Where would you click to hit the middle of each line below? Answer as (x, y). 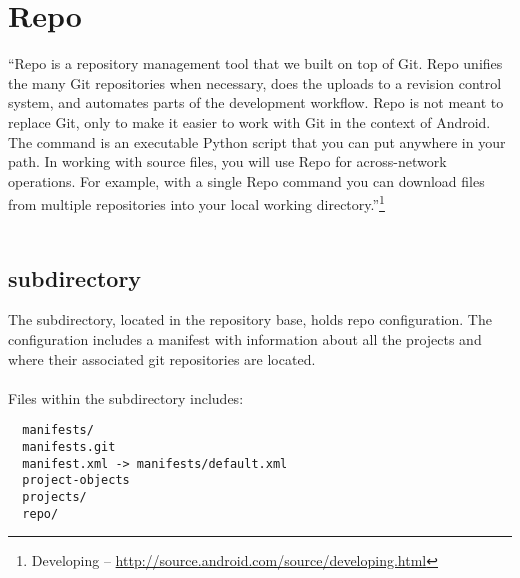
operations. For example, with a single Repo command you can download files (246, 180)
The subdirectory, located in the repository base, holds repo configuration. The (250, 319)
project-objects (76, 480)
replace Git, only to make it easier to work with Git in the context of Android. (249, 121)
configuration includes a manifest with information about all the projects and (245, 338)
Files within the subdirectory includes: (126, 397)
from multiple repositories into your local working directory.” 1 (196, 202)
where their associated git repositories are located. (162, 358)
